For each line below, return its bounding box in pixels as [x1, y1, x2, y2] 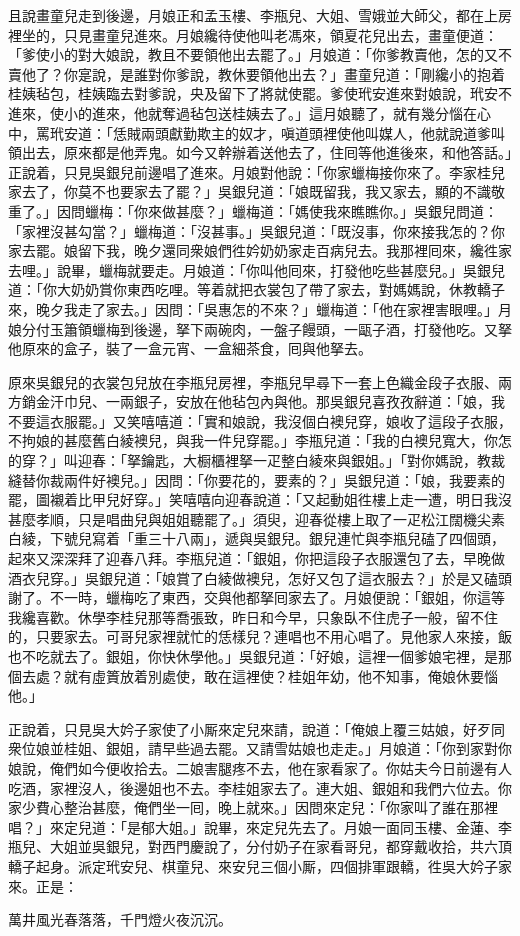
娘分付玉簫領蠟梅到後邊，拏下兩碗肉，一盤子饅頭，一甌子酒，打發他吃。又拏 [8, 318, 512, 339]
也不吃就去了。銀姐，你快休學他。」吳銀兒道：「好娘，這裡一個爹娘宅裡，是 [8, 646, 498, 666]
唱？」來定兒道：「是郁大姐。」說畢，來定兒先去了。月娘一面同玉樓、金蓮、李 [8, 816, 512, 837]
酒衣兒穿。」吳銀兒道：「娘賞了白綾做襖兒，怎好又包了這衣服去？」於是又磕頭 [8, 567, 512, 588]
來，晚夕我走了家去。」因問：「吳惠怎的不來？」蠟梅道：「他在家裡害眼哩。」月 [8, 298, 512, 319]
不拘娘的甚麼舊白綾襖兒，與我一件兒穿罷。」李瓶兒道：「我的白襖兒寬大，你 [8, 430, 498, 451]
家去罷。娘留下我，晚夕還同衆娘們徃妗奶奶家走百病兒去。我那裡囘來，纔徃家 [8, 240, 512, 261]
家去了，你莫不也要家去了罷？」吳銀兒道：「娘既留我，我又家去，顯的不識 [8, 181, 491, 202]
